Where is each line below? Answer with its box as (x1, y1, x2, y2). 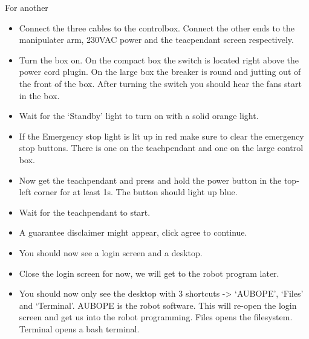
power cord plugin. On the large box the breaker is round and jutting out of (19, 65, 301, 78)
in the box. (19, 89, 60, 102)
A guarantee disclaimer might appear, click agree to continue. (19, 226, 247, 239)
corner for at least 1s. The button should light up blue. (34, 186, 238, 198)
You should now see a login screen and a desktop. (19, 246, 203, 259)
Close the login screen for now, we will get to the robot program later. (19, 266, 279, 279)
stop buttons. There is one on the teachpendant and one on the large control (19, 141, 304, 154)
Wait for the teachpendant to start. (19, 205, 151, 218)
